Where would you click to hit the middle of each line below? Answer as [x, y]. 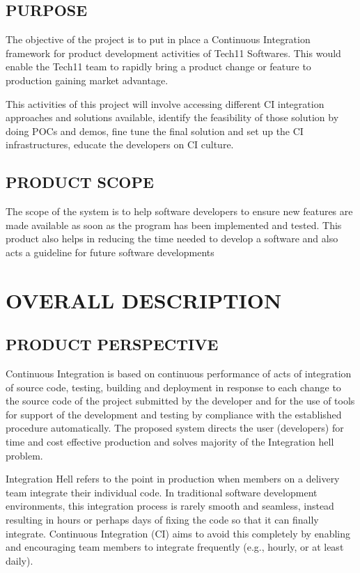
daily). [19, 560]
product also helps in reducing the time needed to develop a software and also [172, 238]
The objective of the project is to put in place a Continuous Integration [158, 39]
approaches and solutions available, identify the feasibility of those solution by [172, 117]
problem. [24, 455]
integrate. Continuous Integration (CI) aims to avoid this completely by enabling [178, 533]
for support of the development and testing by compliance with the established [174, 414]
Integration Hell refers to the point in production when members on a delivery [173, 479]
